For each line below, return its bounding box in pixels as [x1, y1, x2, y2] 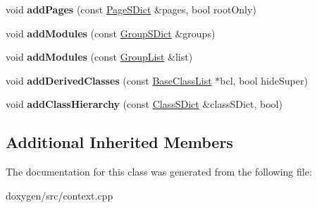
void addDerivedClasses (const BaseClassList [6, 73, 212, 87]
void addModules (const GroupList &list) [6, 49, 193, 64]
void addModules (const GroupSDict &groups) [6, 25, 216, 40]
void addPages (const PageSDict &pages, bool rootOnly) [6, 2, 256, 16]
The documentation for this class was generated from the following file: [6, 164, 312, 179]
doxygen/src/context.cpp [6, 188, 113, 202]
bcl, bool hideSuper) [220, 73, 308, 87]
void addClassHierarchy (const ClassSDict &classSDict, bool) [6, 97, 282, 111]
